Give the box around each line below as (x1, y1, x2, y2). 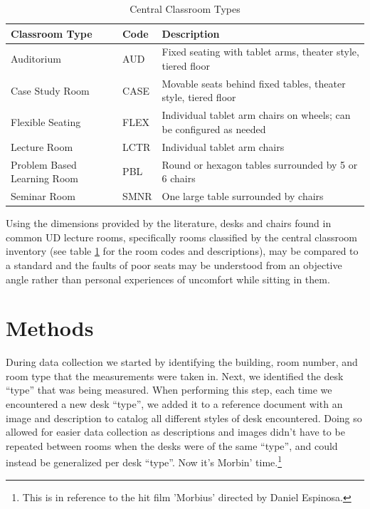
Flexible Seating (11, 115, 81, 130)
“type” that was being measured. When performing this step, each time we (6, 382, 332, 397)
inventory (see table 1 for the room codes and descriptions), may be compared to (6, 243, 359, 258)
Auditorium (11, 51, 61, 66)
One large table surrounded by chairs (162, 189, 324, 204)
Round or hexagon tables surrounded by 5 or (162, 157, 358, 172)
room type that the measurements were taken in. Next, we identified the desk (6, 368, 344, 383)
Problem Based (11, 157, 77, 172)
